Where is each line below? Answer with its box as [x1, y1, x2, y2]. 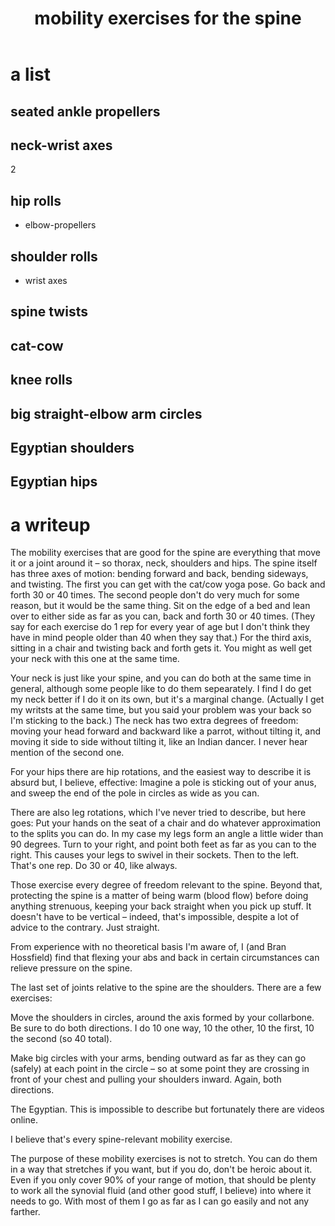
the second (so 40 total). [10, 1033, 113, 1045]
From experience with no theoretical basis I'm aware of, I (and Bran [10, 941, 287, 953]
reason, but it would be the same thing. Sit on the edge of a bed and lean [10, 600, 311, 612]
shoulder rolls [10, 248, 98, 265]
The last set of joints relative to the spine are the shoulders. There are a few [10, 982, 322, 994]
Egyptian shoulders [10, 439, 135, 456]
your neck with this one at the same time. [10, 653, 180, 665]
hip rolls [10, 192, 62, 209]
